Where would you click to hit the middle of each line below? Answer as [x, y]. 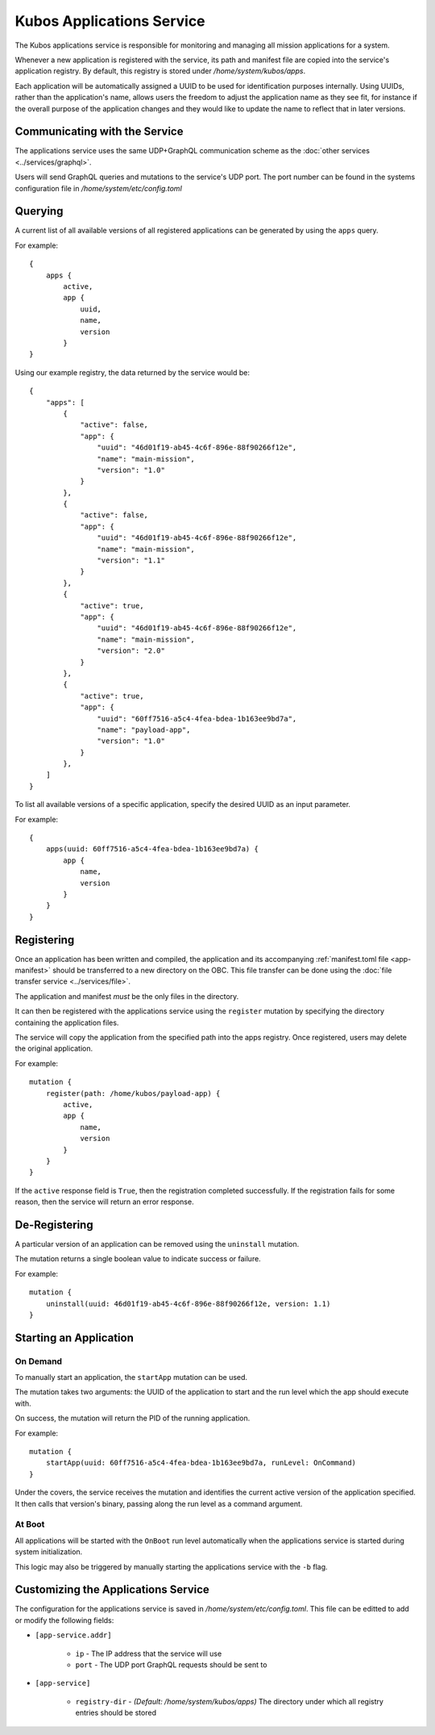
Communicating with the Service [99, 132]
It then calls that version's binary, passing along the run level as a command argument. [159, 1503]
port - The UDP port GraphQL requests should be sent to [171, 1665]
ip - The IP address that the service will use [149, 1653]
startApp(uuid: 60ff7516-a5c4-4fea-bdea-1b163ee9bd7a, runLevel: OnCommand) [201, 1463]
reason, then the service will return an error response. [104, 1202]
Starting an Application [75, 1338]
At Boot [30, 1524]
